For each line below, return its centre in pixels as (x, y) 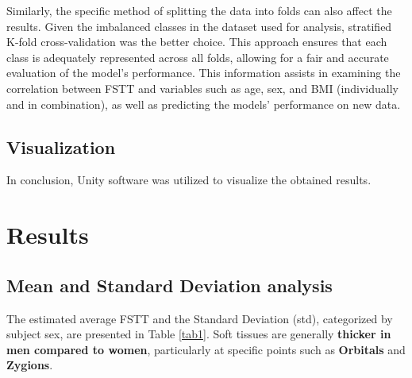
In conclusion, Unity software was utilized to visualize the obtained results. (189, 180)
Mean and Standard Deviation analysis (169, 285)
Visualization (61, 147)
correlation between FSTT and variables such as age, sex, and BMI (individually (202, 88)
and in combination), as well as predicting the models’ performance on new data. (204, 104)
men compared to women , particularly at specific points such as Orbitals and (206, 349)
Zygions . (30, 365)
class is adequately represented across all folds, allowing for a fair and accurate (198, 57)
